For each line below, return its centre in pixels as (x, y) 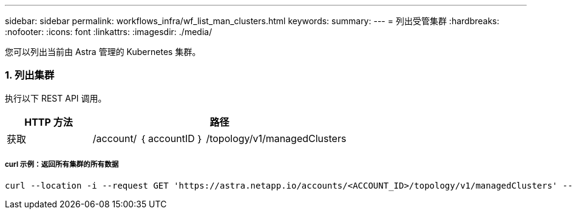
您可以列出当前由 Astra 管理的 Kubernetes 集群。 (103, 52)
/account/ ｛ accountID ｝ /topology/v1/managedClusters (219, 138)
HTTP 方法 (49, 122)
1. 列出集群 (30, 75)
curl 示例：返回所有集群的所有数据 (62, 165)
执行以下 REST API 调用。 (56, 98)
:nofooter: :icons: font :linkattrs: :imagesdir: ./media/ (109, 32)
